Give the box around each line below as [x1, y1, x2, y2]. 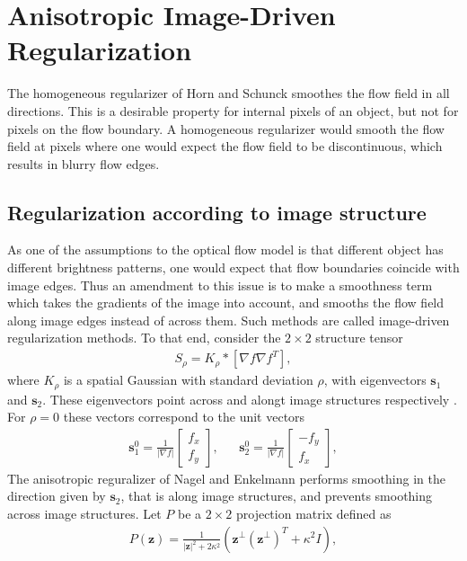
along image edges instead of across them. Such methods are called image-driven [7, 310, 450, 329]
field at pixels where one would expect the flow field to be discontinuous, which [7, 137, 443, 156]
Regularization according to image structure [7, 198, 427, 226]
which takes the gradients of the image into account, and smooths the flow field [7, 293, 445, 312]
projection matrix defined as [235, 503, 392, 522]
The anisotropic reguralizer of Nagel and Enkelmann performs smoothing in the [7, 468, 445, 487]
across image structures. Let [7, 503, 162, 522]
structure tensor [315, 328, 403, 347]
